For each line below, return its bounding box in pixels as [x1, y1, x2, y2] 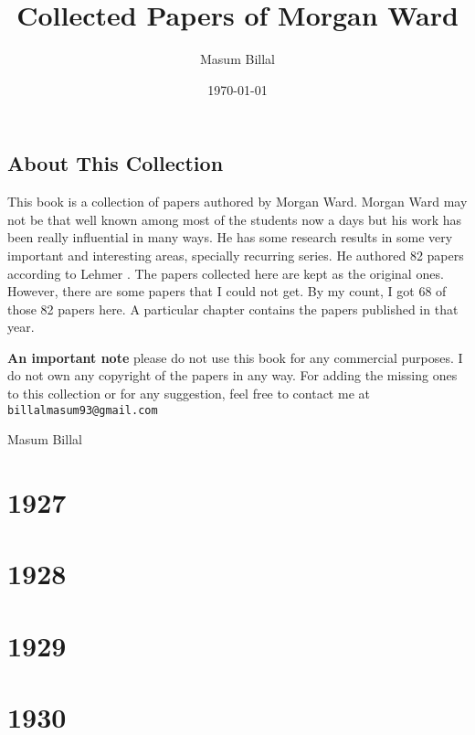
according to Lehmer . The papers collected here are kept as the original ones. [7, 263, 444, 282]
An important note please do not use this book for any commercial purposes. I [7, 347, 463, 367]
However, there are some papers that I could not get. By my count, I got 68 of [7, 282, 447, 301]
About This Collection [7, 149, 224, 177]
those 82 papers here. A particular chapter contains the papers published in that [7, 299, 459, 318]
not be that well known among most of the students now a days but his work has [7, 209, 462, 229]
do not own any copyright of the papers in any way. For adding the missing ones [7, 366, 458, 385]
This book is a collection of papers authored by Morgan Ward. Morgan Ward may [7, 192, 468, 211]
